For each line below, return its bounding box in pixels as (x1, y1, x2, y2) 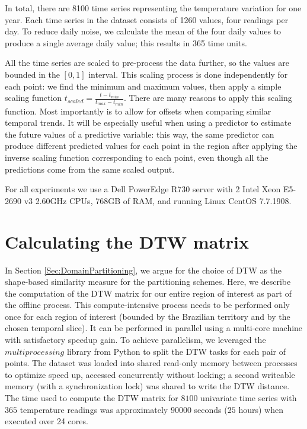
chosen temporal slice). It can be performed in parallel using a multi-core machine (5, 322, 303, 334)
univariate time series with (200, 392, 297, 404)
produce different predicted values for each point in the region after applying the (5, 139, 298, 152)
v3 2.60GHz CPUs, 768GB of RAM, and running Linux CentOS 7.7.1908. (24, 194, 292, 206)
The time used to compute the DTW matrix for (5, 392, 178, 404)
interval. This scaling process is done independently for (88, 68, 288, 80)
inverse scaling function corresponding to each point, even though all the (5, 151, 268, 163)
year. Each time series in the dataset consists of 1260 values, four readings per (5, 13, 289, 26)
